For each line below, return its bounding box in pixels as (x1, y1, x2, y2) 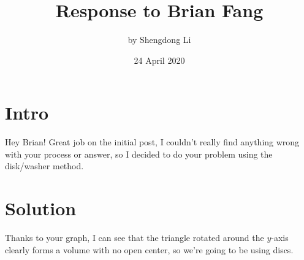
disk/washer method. (5, 159, 84, 172)
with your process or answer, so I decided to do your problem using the (5, 147, 273, 160)
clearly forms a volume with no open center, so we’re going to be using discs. (5, 243, 294, 256)
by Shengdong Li (127, 33, 191, 46)
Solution (5, 196, 77, 221)
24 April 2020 (134, 53, 185, 66)
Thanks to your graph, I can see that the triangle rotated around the (5, 231, 264, 244)
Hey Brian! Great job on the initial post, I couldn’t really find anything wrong (5, 136, 300, 148)
